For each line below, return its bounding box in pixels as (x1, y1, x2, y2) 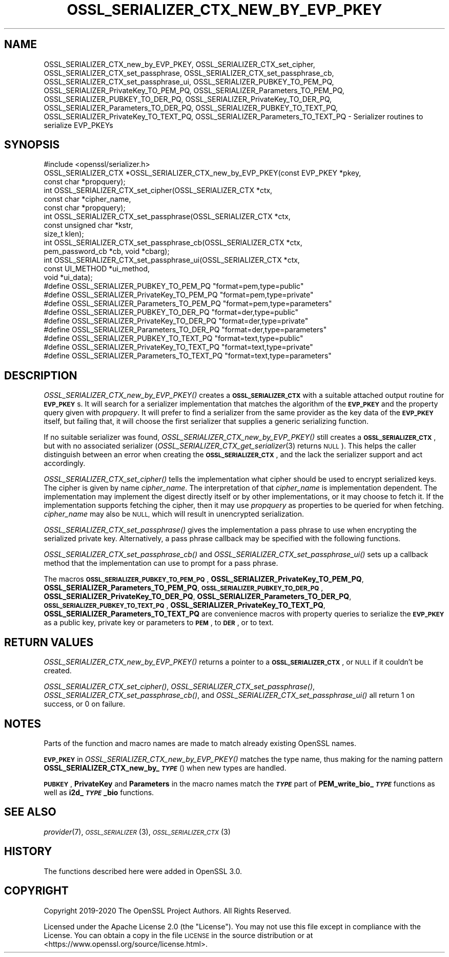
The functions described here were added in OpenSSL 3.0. (44, 866, 242, 876)
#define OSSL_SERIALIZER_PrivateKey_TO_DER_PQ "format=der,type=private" (44, 316, 309, 326)
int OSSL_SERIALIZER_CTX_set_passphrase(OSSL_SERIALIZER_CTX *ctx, (44, 212, 291, 221)
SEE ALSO (4, 805, 56, 819)
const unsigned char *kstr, (44, 221, 133, 230)
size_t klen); (44, 229, 84, 239)
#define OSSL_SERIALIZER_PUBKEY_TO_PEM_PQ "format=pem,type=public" (44, 282, 304, 291)
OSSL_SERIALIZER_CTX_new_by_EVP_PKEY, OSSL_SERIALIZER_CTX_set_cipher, (44, 59, 315, 69)
